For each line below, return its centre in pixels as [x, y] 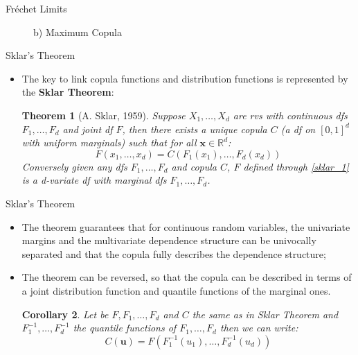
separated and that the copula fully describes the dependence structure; [174, 253]
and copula [194, 166]
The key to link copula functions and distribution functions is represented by [185, 78]
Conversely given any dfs [74, 166]
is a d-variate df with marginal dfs [94, 180]
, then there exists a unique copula [195, 129]
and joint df [88, 129]
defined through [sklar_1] [296, 166]
